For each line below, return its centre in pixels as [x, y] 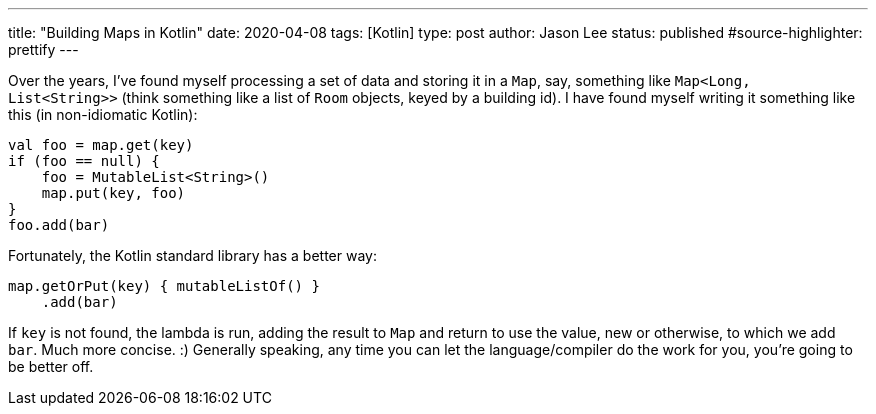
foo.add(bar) [59, 225]
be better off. [51, 366]
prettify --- [43, 49]
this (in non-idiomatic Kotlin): [103, 114]
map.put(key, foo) [113, 193]
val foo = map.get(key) [101, 145]
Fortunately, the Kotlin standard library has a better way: [192, 255]
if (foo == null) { [84, 161]
